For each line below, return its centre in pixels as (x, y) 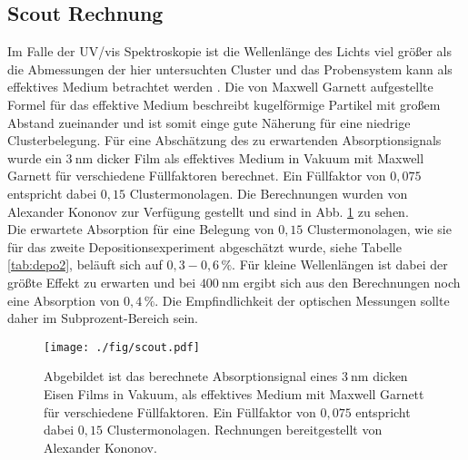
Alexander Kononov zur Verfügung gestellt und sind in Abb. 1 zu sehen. (208, 211)
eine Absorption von (64, 300)
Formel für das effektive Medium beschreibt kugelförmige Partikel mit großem (224, 104)
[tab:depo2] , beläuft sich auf (85, 264)
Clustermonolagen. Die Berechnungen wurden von (269, 193)
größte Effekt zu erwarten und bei (102, 282)
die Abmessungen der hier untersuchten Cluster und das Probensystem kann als (230, 69)
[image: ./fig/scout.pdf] (122, 347)
